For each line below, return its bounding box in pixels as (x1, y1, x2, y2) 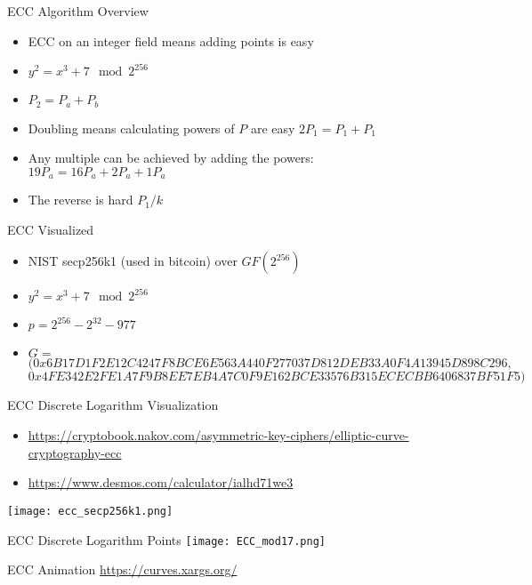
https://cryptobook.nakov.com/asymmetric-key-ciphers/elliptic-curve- (28, 426, 409, 445)
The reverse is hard (28, 190, 133, 209)
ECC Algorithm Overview (7, 2, 149, 20)
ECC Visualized (7, 220, 94, 238)
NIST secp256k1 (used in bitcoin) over (28, 252, 238, 270)
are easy (250, 118, 295, 137)
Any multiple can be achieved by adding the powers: (28, 148, 314, 167)
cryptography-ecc (28, 443, 122, 461)
